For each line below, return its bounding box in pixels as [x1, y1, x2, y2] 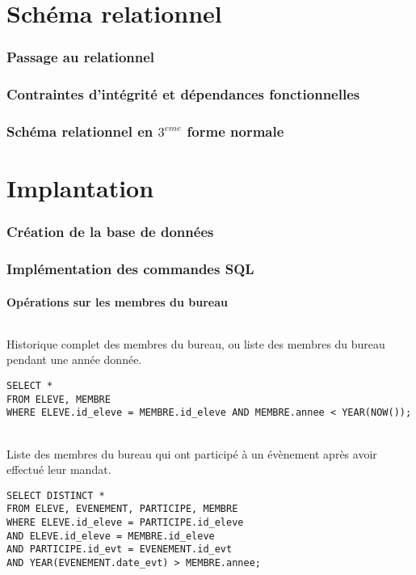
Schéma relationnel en [6, 120, 153, 141]
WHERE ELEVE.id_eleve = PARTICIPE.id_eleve [6, 517, 244, 529]
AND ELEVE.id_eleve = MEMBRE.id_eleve [6, 530, 215, 542]
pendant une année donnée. [6, 351, 142, 368]
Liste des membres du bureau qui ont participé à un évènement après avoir [6, 445, 377, 462]
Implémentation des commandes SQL [6, 259, 254, 279]
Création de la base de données [6, 222, 214, 242]
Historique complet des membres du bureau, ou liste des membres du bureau [6, 335, 385, 352]
